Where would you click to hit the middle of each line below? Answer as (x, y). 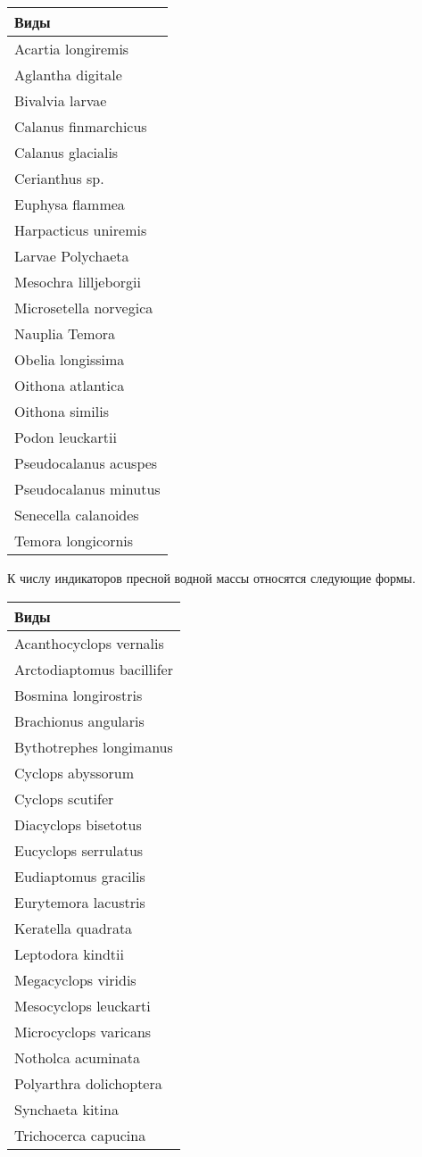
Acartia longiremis (72, 49)
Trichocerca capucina (80, 1135)
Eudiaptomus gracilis (80, 876)
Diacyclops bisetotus (78, 824)
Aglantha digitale (68, 75)
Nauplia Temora (65, 333)
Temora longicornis (74, 541)
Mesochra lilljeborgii (78, 282)
